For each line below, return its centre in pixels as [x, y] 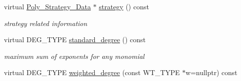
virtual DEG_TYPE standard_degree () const [75, 40]
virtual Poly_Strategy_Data [47, 6]
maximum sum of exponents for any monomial [74, 56]
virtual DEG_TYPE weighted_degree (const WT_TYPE [92, 72]
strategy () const [124, 6]
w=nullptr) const [211, 72]
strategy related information [46, 23]
